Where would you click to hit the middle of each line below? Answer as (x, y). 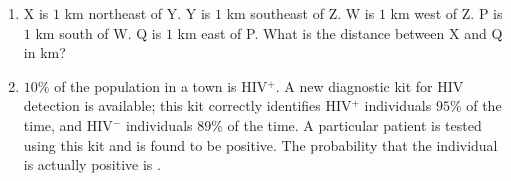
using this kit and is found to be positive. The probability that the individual (260, 144)
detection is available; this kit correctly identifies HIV (187, 105)
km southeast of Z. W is (300, 13)
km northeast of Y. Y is (137, 13)
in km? (44, 52)
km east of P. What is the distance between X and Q (340, 32)
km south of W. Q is (98, 32)
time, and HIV (68, 124)
